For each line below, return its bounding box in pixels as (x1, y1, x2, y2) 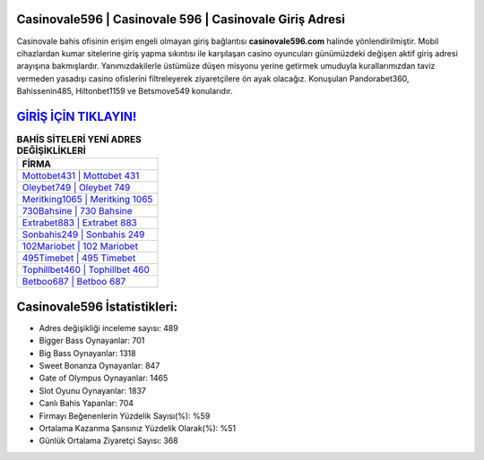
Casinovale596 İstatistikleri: (16, 299, 178, 314)
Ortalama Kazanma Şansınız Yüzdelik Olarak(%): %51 (39, 423, 237, 433)
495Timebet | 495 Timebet (22, 251, 136, 264)
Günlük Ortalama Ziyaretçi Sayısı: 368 (39, 435, 178, 447)
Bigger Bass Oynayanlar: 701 (39, 336, 145, 346)
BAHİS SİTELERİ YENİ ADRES (16, 133, 143, 146)
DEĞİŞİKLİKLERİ (16, 144, 87, 157)
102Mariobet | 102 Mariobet (22, 240, 139, 252)
